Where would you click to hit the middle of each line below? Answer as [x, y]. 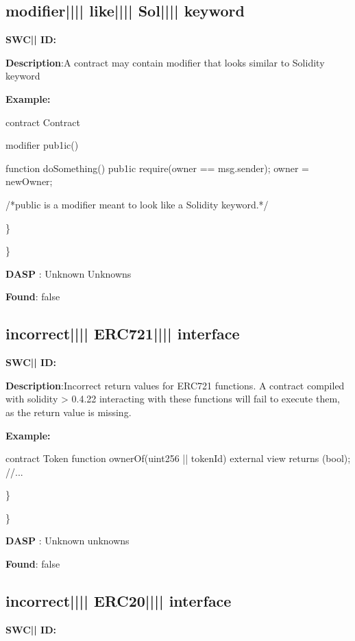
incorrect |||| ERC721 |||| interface [123, 334]
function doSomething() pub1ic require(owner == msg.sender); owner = [157, 168]
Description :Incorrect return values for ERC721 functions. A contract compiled [175, 385]
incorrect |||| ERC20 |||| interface [119, 601]
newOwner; [29, 181]
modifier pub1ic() [42, 145]
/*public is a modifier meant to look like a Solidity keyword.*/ [137, 204]
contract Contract [43, 122]
